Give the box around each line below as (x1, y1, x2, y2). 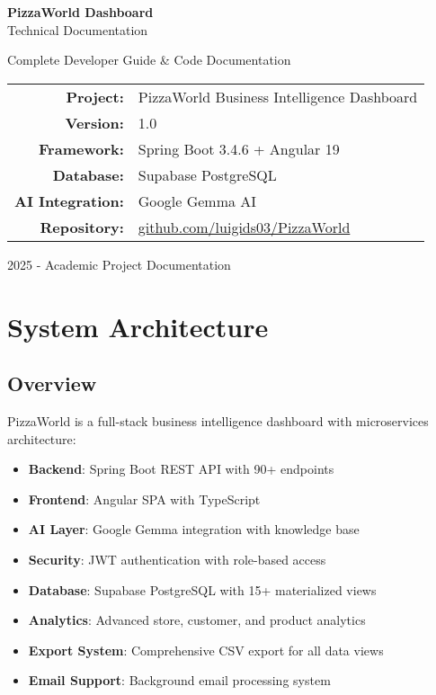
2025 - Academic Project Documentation (7, 254, 231, 273)
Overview (7, 370, 97, 397)
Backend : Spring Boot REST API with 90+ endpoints (28, 459, 334, 478)
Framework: (39, 138, 124, 159)
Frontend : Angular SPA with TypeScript (28, 489, 261, 508)
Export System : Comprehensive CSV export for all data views (28, 640, 384, 659)
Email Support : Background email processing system (28, 671, 331, 690)
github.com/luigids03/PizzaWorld (138, 216, 351, 237)
